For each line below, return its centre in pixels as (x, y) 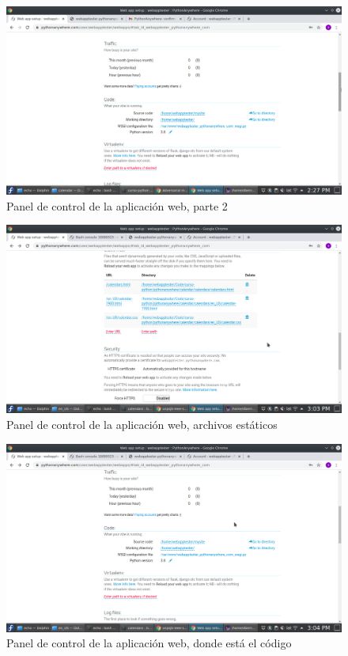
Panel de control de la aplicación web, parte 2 (117, 205)
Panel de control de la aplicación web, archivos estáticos (142, 424)
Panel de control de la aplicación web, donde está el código (149, 643)
